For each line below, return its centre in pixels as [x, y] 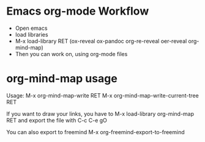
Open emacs [31, 28]
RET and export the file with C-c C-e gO [57, 120]
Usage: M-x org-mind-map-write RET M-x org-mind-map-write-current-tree [102, 95]
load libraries [32, 34]
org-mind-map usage [62, 79]
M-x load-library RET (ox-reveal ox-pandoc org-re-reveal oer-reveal [101, 41]
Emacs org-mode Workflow [78, 11]
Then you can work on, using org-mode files [71, 54]
